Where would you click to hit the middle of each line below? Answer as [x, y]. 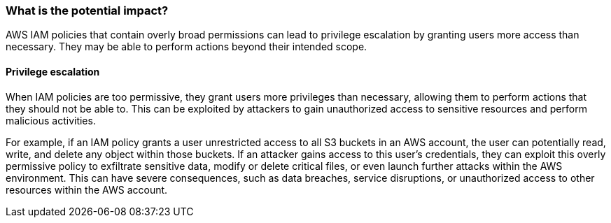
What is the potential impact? [87, 10]
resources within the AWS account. [87, 189]
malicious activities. [51, 120]
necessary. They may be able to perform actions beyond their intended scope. [187, 47]
